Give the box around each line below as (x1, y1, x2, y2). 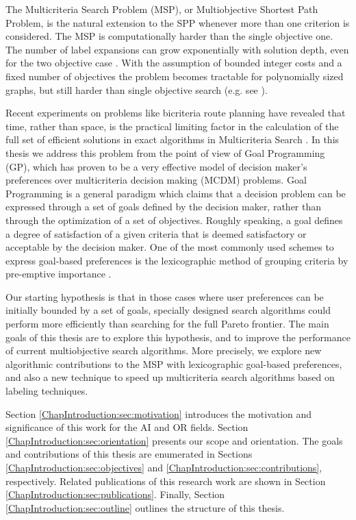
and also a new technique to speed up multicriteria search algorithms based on (5, 370, 335, 384)
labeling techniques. (5, 384, 88, 398)
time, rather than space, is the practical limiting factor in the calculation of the (5, 119, 339, 133)
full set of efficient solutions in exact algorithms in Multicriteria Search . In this (5, 132, 340, 147)
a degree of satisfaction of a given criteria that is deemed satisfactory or (5, 226, 307, 240)
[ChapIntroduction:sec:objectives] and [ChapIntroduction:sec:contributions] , (5, 460, 322, 474)
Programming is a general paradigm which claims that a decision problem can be (5, 186, 346, 200)
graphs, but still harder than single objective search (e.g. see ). (5, 82, 268, 97)
